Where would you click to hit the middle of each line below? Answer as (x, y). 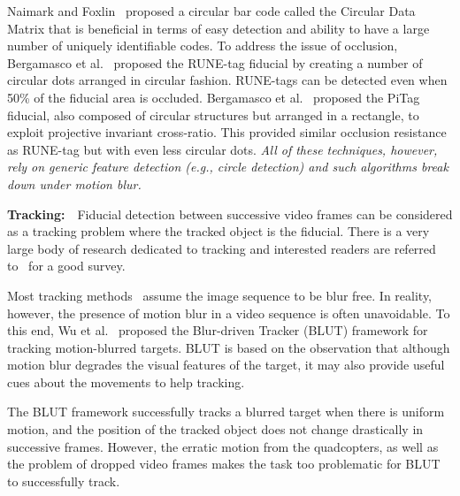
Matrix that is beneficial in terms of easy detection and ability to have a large (218, 28)
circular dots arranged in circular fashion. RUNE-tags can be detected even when (227, 80)
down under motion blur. (74, 183)
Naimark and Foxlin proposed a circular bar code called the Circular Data (211, 11)
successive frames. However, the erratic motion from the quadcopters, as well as (223, 446)
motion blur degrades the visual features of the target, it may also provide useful (226, 365)
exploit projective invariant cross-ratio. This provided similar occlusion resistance (227, 132)
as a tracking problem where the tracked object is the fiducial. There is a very (218, 231)
